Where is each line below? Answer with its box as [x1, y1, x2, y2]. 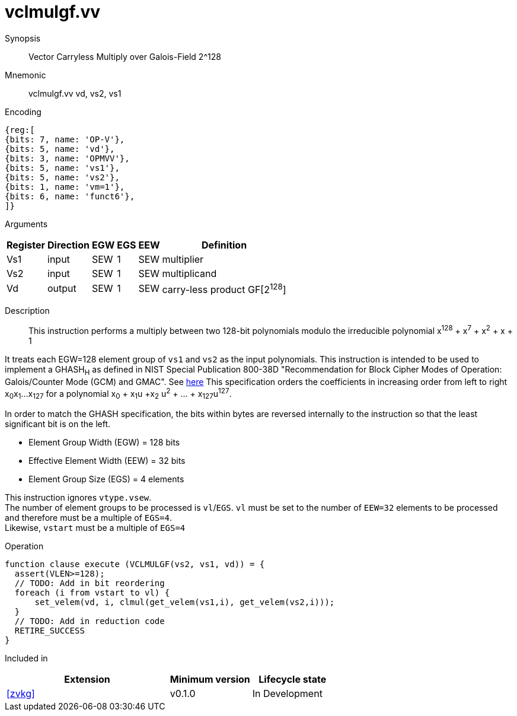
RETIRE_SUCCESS [14, 625, 85, 635]
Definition [201, 238, 247, 251]
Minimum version [170, 673, 250, 685]
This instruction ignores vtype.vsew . [5, 492, 152, 502]
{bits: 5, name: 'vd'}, [5, 144, 115, 154]
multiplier [162, 253, 204, 265]
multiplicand [162, 267, 217, 279]
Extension [64, 673, 110, 685]
